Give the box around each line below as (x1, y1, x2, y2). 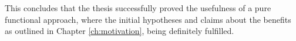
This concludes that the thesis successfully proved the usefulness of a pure (5, 2, 271, 13)
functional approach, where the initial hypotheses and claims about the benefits (5, 13, 291, 25)
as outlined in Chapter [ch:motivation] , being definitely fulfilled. (5, 25, 234, 37)
